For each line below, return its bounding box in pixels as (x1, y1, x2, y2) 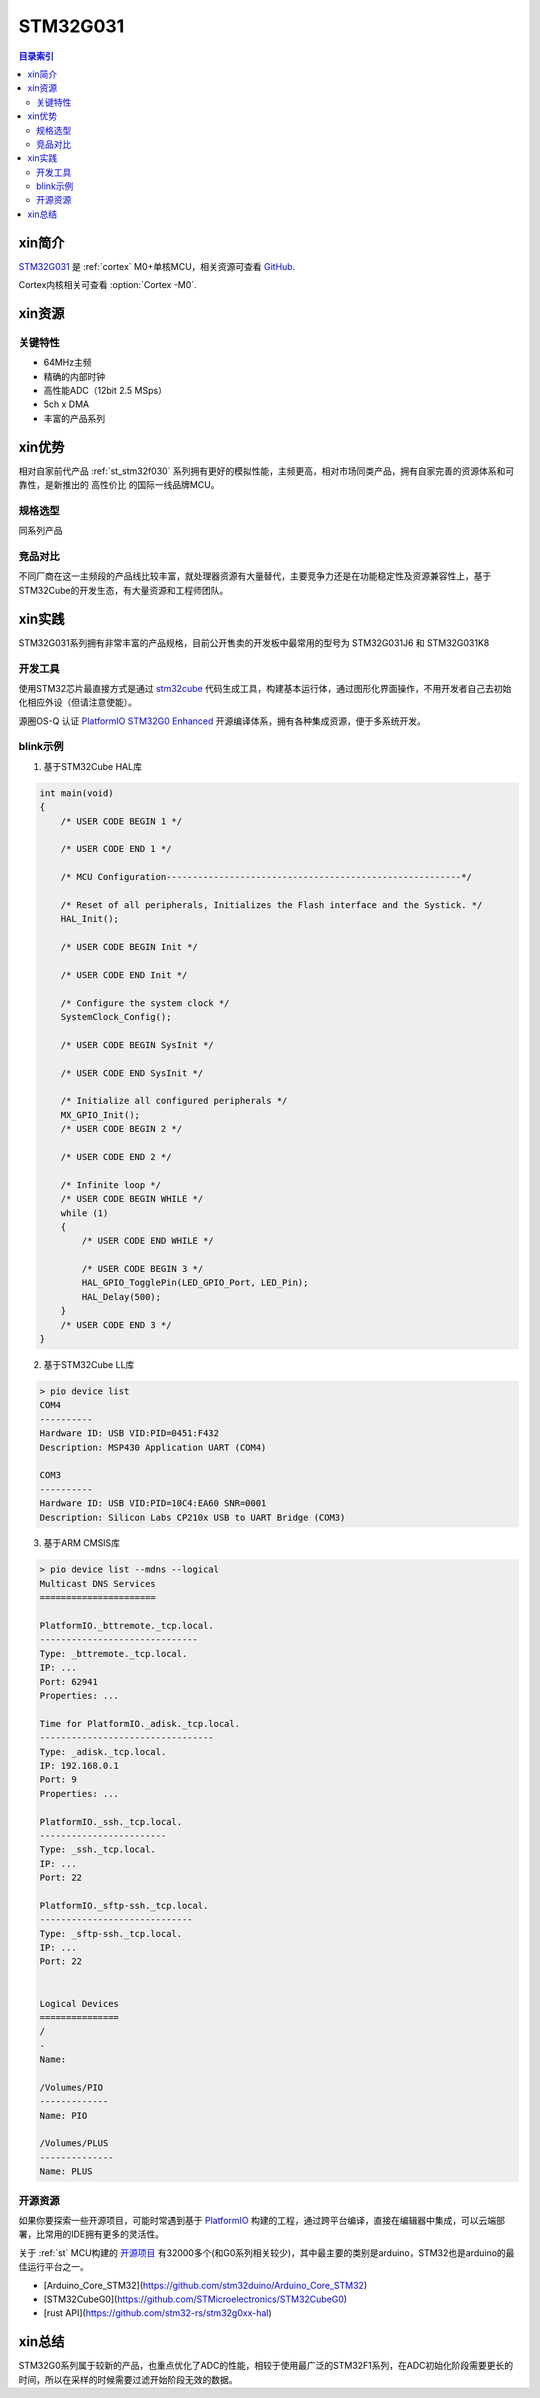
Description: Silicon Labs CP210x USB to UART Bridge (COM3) (39, 1511, 346, 1523)
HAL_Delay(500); (81, 1291, 162, 1302)
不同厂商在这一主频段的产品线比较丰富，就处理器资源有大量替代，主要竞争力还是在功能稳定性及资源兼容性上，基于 (18, 570, 492, 582)
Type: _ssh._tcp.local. (39, 1844, 157, 1855)
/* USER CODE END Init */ (60, 969, 188, 980)
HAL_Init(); (60, 913, 120, 925)
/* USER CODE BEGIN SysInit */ (60, 1039, 214, 1050)
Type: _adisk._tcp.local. (39, 1746, 167, 1757)
